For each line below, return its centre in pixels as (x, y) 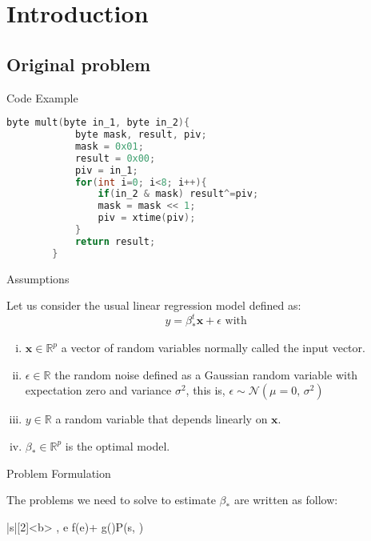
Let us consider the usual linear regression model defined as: (154, 305)
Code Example (42, 97)
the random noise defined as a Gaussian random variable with (206, 374)
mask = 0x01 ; (109, 146)
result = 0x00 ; (115, 158)
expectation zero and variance (98, 390)
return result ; (115, 241)
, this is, (205, 390)
